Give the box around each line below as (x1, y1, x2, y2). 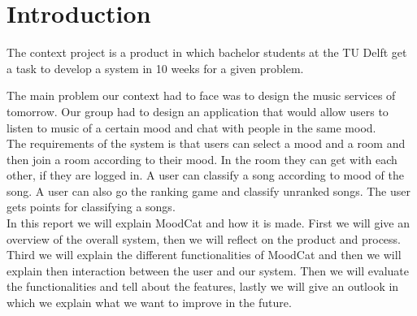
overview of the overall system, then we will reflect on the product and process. (7, 230, 402, 247)
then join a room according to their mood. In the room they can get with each (7, 150, 397, 167)
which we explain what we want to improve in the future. (7, 294, 292, 311)
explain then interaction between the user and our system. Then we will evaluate (7, 262, 409, 279)
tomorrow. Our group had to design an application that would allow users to (7, 102, 389, 119)
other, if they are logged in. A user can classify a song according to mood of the (7, 167, 404, 184)
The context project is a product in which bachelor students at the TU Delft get (7, 44, 407, 61)
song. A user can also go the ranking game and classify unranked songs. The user (7, 182, 410, 199)
